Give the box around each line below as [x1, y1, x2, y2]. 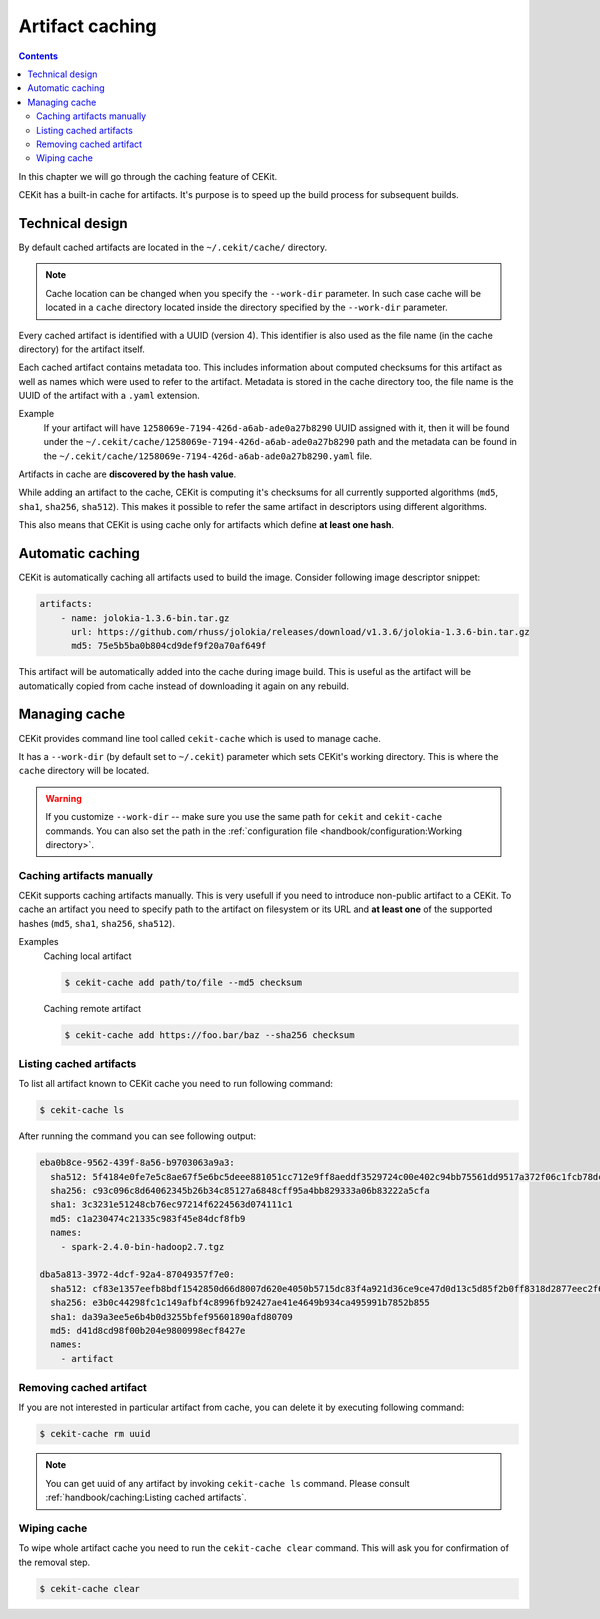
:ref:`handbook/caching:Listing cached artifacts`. [45, 1491, 247, 1504]
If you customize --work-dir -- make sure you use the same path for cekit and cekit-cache [45, 811, 443, 823]
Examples [18, 936, 59, 948]
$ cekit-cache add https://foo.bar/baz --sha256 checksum [64, 1029, 355, 1040]
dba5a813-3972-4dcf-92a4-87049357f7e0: [39, 1269, 235, 1280]
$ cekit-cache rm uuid [39, 1428, 151, 1440]
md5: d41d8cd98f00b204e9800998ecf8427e [50, 1325, 246, 1336]
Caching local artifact [43, 950, 132, 962]
